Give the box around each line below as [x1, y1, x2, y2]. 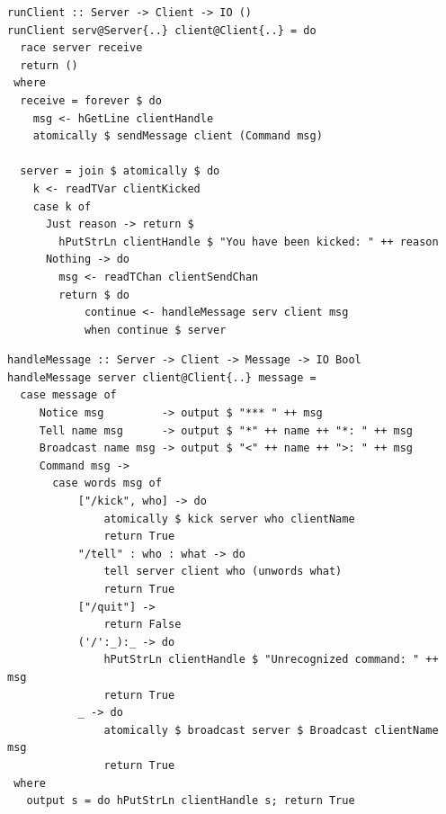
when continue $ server [84, 323, 227, 336]
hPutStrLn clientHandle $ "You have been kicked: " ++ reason [58, 235, 439, 248]
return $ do [58, 288, 130, 301]
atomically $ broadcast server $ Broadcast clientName [103, 723, 439, 737]
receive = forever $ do [20, 94, 162, 107]
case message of [20, 389, 117, 402]
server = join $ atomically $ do [20, 165, 220, 178]
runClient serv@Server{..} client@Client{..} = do [7, 23, 317, 37]
